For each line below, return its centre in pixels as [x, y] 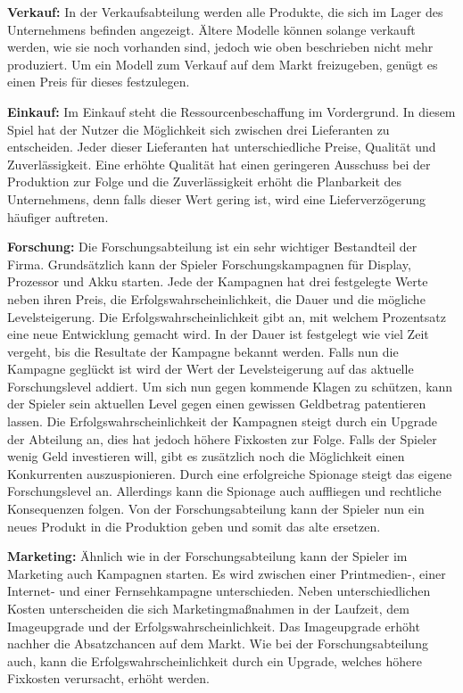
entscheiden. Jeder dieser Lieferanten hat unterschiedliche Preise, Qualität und [222, 147]
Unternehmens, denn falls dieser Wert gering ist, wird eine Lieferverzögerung [217, 198]
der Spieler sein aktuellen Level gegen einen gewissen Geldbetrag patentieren [217, 404]
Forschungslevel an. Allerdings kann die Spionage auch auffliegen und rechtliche [224, 491]
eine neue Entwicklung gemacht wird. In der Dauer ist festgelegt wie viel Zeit [218, 334]
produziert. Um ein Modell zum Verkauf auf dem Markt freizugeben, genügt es [223, 64]
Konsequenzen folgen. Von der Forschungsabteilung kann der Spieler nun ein [216, 509]
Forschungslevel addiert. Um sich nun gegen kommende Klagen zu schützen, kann [230, 386]
